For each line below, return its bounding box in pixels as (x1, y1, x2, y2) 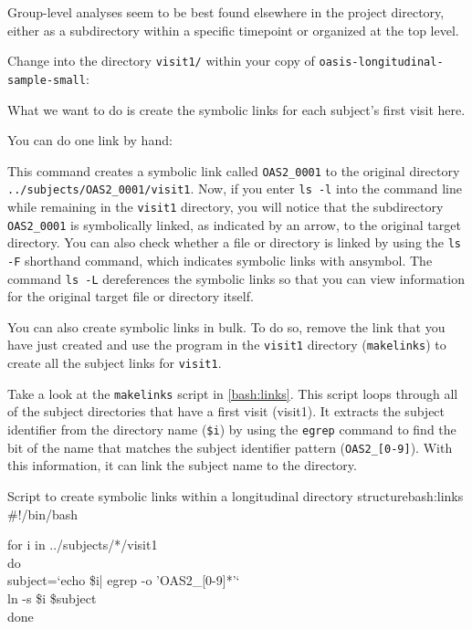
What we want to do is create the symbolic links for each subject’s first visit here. (7, 100, 466, 119)
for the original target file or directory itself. (7, 287, 254, 306)
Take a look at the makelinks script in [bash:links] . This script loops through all (7, 383, 458, 403)
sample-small (7, 73, 86, 87)
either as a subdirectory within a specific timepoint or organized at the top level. (7, 20, 459, 39)
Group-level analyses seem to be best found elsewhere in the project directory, (7, 3, 445, 21)
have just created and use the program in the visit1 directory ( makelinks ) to (7, 335, 446, 354)
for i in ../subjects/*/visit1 (7, 535, 158, 554)
